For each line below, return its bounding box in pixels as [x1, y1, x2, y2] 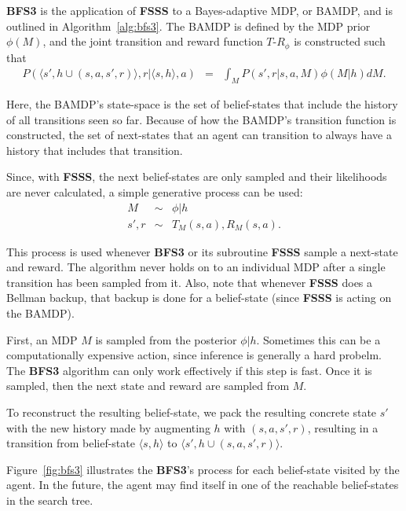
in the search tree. [6, 492, 93, 508]
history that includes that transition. [6, 142, 183, 158]
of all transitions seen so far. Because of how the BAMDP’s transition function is [6, 111, 397, 127]
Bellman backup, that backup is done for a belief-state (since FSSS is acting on [6, 289, 392, 306]
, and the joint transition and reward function [42, 33, 263, 50]
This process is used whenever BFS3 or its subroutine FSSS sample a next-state [6, 243, 398, 259]
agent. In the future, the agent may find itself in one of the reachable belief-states [6, 476, 399, 493]
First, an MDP [6, 331, 78, 347]
